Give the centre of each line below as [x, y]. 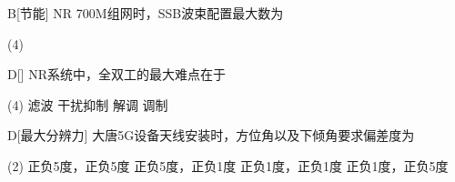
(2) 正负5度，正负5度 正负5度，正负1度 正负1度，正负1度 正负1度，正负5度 [228, 165]
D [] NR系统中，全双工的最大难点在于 [116, 74]
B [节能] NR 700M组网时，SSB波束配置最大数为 [146, 13]
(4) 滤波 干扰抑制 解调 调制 [88, 104]
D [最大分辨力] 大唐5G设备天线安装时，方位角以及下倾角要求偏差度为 [211, 135]
